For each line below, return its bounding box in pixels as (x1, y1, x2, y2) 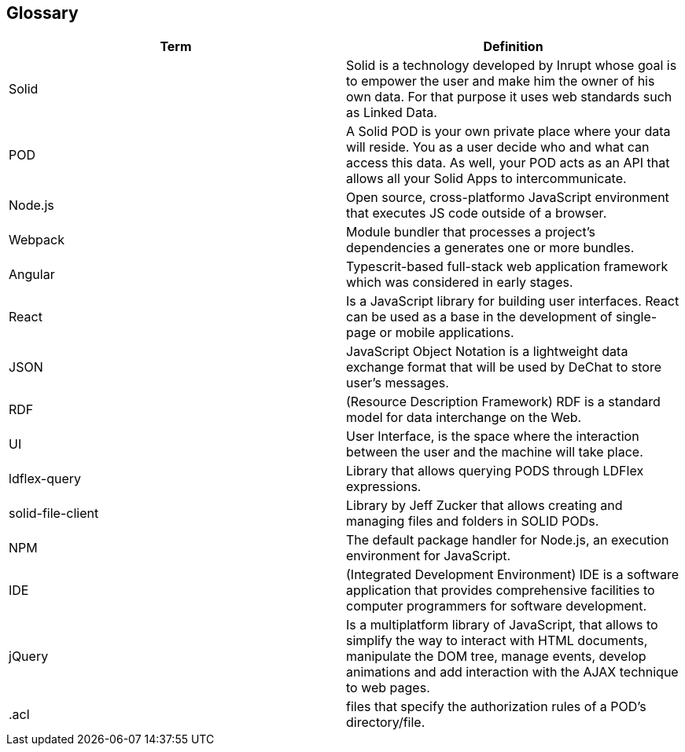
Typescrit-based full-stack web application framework (346, 259, 668, 275)
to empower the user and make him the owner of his (346, 73, 655, 90)
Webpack (9, 232, 64, 248)
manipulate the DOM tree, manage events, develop (346, 648, 646, 665)
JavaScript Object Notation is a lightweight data (346, 343, 628, 360)
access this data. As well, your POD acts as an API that (346, 155, 670, 171)
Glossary (6, 3, 79, 23)
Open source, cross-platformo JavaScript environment (346, 189, 669, 206)
